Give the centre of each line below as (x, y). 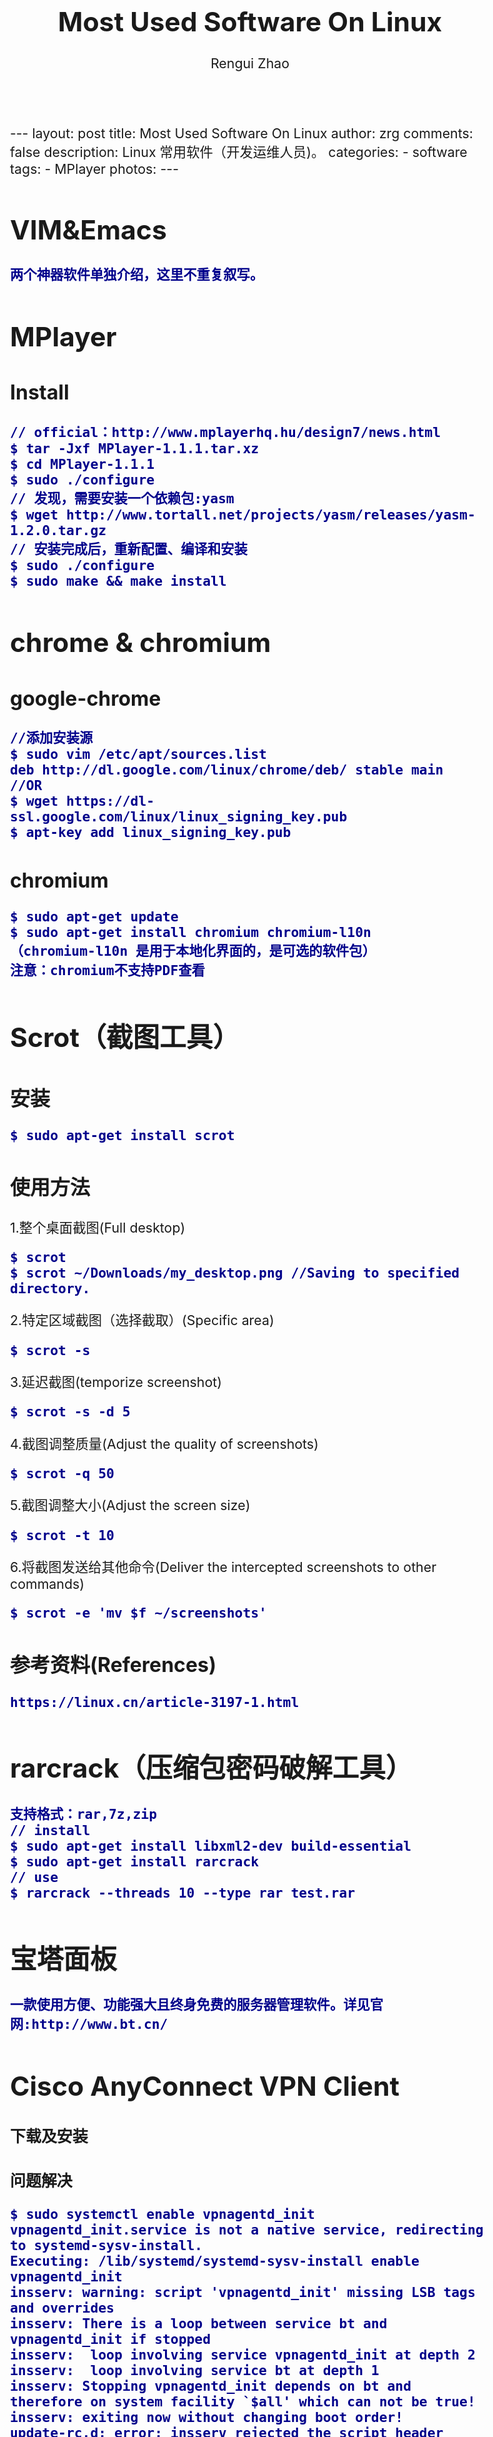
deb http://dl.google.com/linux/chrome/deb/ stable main (227, 770)
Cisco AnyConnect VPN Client (205, 2086)
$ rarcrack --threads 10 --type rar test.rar (183, 1893)
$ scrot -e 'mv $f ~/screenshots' (138, 1613)
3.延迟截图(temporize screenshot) (116, 1382)
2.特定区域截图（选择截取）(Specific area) (142, 1320)
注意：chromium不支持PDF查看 (107, 970)
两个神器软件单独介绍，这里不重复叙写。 (137, 274)
